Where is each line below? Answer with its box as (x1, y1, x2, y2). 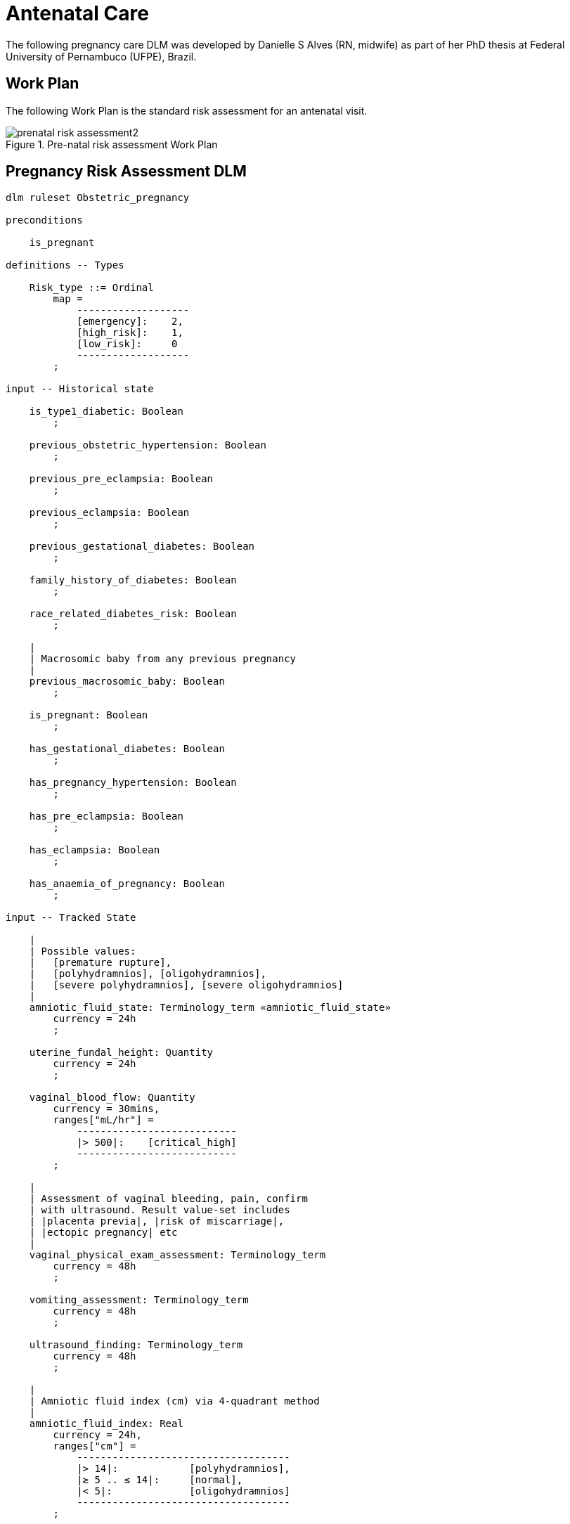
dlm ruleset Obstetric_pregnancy (6, 192, 190, 204)
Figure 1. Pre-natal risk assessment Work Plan (6, 138, 218, 150)
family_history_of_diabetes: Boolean (29, 574, 237, 586)
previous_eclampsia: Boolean (29, 507, 190, 519)
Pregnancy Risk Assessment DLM (6, 162, 247, 181)
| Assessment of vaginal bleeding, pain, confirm (29, 1193, 308, 1205)
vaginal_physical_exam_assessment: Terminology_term (29, 1249, 326, 1261)
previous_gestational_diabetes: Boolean (29, 541, 255, 553)
